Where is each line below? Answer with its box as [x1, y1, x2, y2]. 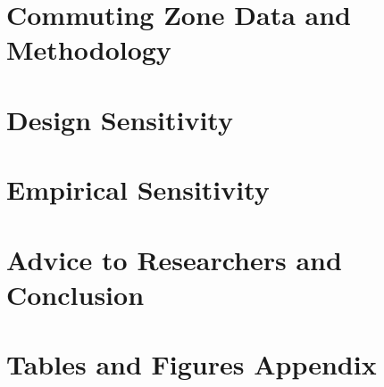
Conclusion [6, 276, 145, 312]
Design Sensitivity [6, 101, 233, 137]
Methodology [6, 31, 171, 68]
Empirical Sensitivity [6, 171, 270, 208]
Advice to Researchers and [6, 241, 342, 277]
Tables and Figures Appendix [6, 346, 377, 383]
